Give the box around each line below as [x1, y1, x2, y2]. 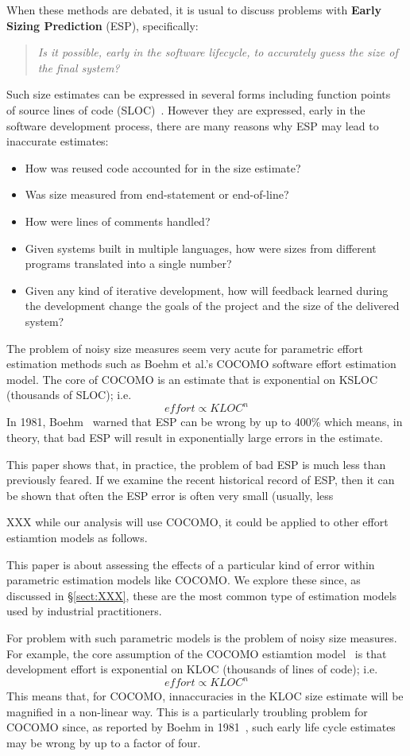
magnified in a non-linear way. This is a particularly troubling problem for [6, 703, 368, 719]
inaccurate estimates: [6, 133, 109, 149]
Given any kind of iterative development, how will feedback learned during [25, 281, 389, 298]
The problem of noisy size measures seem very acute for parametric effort [6, 339, 363, 356]
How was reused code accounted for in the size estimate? [25, 159, 301, 176]
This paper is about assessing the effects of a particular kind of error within [6, 556, 375, 572]
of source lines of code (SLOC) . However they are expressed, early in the [6, 101, 366, 118]
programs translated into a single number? [25, 255, 232, 272]
